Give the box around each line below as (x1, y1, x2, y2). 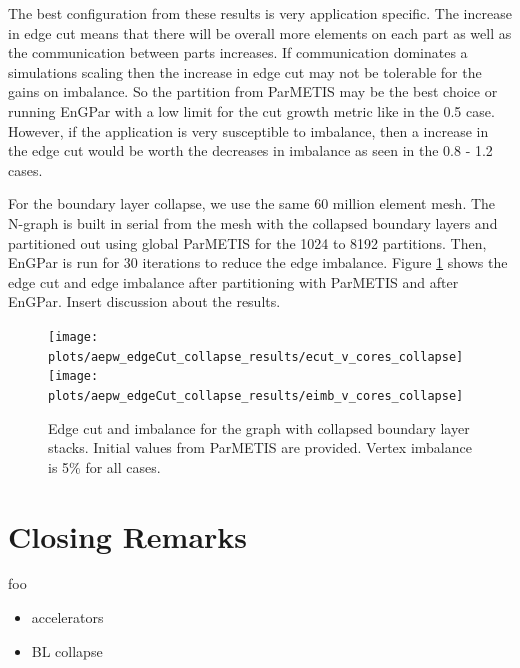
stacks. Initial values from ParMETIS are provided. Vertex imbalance (48, 437, 472, 458)
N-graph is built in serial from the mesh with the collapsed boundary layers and (8, 212, 498, 233)
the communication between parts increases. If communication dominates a (8, 42, 468, 63)
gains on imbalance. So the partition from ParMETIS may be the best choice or (8, 81, 498, 102)
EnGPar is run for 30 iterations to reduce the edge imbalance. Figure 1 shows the (8, 252, 508, 273)
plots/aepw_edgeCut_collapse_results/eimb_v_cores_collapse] (48, 388, 464, 403)
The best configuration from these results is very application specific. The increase (8, 3, 512, 23)
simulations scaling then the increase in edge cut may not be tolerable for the (8, 61, 482, 82)
